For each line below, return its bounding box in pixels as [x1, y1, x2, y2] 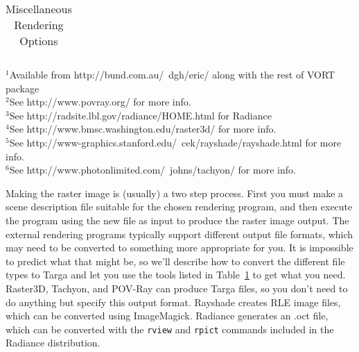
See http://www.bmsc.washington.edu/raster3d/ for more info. [9, 121, 277, 136]
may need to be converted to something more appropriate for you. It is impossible [6, 240, 353, 255]
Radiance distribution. [6, 335, 100, 350]
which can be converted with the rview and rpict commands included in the [6, 321, 334, 336]
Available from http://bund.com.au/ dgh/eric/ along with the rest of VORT [9, 67, 335, 81]
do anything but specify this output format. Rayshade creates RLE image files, [6, 294, 341, 309]
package [6, 81, 40, 95]
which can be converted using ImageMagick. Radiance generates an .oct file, [6, 308, 329, 323]
